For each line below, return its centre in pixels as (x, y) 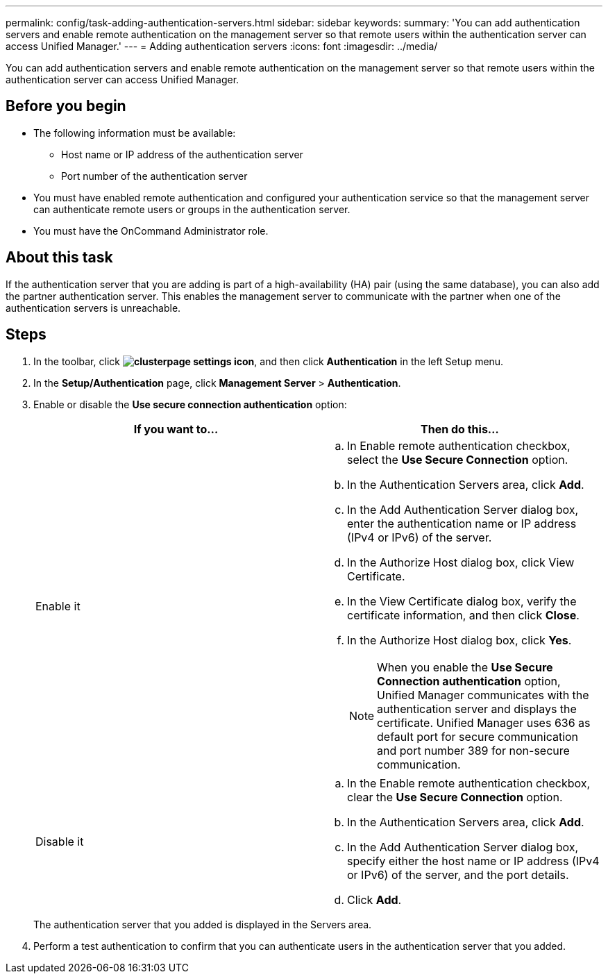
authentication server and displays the (477, 709)
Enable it (58, 606)
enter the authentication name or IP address (462, 523)
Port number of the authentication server (154, 176)
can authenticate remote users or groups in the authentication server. (192, 209)
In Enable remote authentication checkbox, (459, 445)
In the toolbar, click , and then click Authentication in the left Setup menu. (269, 361)
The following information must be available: (135, 133)
